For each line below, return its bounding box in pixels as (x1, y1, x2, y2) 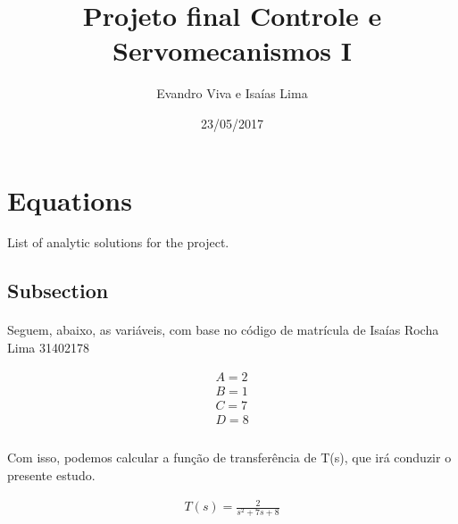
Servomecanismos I (112, 32, 352, 69)
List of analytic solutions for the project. (7, 233, 229, 252)
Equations (7, 181, 132, 218)
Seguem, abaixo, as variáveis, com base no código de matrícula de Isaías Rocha (7, 320, 439, 339)
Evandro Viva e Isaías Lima (156, 84, 308, 103)
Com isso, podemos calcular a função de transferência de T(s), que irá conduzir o (7, 448, 452, 467)
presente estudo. (7, 465, 96, 484)
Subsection (7, 277, 109, 304)
